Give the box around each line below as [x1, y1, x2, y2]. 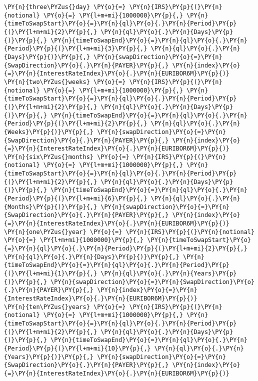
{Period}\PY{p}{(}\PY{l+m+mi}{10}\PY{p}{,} [4, 344, 151, 352]
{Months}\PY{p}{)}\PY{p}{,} [4, 203, 97, 210]
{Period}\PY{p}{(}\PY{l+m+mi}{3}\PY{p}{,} [4, 45, 147, 52]
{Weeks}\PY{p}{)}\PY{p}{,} [4, 128, 93, 135]
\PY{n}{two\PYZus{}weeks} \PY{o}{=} [4, 78, 126, 85]
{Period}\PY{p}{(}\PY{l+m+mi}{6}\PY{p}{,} [4, 195, 147, 202]
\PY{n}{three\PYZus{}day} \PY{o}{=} [4, 3, 126, 10]
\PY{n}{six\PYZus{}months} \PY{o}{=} [4, 153, 129, 160]
